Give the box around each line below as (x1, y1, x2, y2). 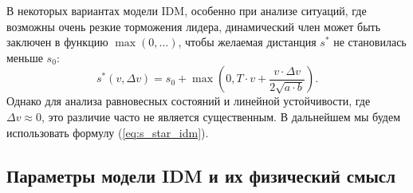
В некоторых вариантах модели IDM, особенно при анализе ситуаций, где (6, 2, 367, 18)
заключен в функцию (6, 33, 108, 50)
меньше (6, 49, 43, 65)
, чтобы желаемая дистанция (178, 33, 317, 50)
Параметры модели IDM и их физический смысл (6, 163, 395, 187)
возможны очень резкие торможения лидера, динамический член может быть (6, 18, 381, 34)
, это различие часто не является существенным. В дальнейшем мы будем (41, 108, 401, 124)
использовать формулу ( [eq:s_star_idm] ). (6, 124, 209, 140)
